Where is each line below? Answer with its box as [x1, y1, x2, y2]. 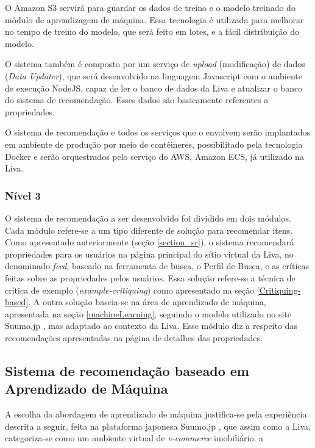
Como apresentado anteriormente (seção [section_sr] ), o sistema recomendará [5, 236, 294, 248]
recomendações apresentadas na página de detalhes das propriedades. [5, 331, 263, 344]
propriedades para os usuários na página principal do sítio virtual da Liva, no [5, 247, 294, 260]
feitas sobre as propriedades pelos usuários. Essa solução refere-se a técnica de [5, 271, 296, 284]
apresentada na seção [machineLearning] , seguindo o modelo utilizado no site [5, 307, 291, 320]
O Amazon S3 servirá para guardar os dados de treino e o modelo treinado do [5, 1, 296, 13]
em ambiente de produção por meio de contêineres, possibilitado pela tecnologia [5, 137, 303, 150]
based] [5, 295, 29, 308]
